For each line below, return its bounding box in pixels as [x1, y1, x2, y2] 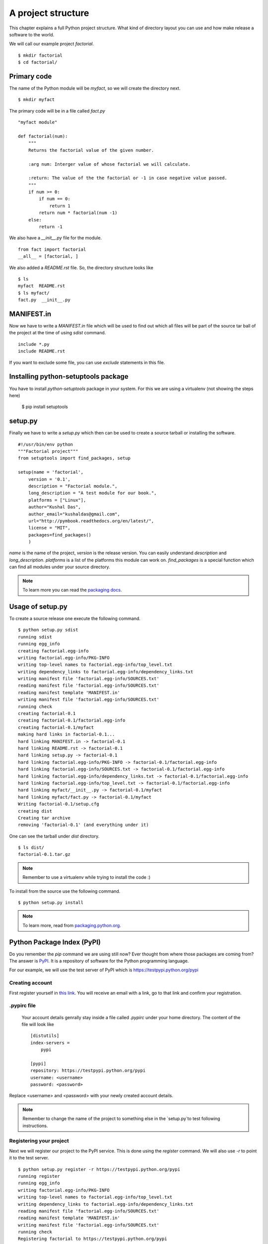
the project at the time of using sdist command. [9, 330, 106, 336]
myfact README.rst [18, 283, 66, 289]
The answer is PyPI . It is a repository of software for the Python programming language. [9, 958, 189, 964]
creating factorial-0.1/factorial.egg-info [18, 718, 126, 724]
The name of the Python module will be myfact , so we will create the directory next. [9, 85, 181, 92]
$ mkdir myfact [18, 97, 55, 103]
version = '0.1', [28, 476, 70, 482]
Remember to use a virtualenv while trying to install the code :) [22, 874, 151, 880]
